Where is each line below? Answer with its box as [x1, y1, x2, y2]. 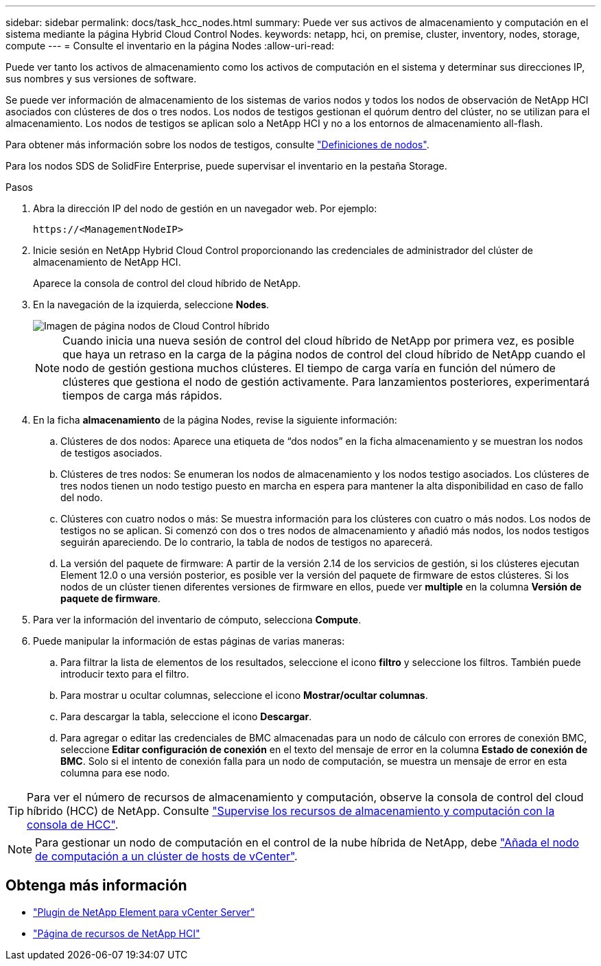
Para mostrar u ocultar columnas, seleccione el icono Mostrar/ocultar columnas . [60, 689, 428, 701]
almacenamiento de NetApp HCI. [33, 256, 181, 268]
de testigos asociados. [60, 447, 163, 459]
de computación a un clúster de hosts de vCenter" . [35, 849, 298, 863]
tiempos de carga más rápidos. [62, 389, 222, 402]
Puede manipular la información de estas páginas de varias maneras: [33, 635, 345, 647]
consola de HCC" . [27, 818, 119, 831]
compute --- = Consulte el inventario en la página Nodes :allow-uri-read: [5, 40, 335, 51]
